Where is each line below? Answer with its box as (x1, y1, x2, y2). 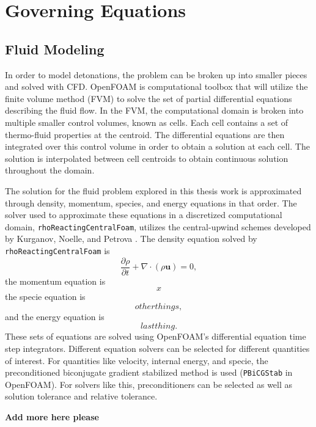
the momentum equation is (5, 274, 106, 287)
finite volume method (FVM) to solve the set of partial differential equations (5, 92, 292, 104)
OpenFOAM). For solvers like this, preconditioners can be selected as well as (5, 378, 293, 390)
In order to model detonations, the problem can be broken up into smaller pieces (5, 68, 307, 81)
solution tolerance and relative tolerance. (5, 390, 158, 403)
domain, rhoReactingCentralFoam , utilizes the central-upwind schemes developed (5, 220, 311, 233)
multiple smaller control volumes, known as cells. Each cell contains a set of (5, 115, 288, 128)
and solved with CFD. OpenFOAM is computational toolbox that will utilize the (5, 80, 308, 93)
